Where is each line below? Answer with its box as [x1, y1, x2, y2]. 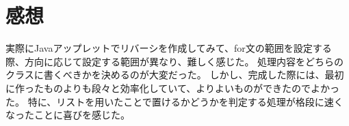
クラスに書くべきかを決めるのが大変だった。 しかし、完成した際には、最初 [5, 67, 344, 82]
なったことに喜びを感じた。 [5, 108, 130, 122]
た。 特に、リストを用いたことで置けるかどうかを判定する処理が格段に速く [5, 94, 344, 108]
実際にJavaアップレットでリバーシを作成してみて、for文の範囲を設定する [5, 41, 332, 55]
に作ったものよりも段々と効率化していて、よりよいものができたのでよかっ [5, 80, 339, 95]
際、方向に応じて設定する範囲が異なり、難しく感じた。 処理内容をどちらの [5, 54, 344, 68]
